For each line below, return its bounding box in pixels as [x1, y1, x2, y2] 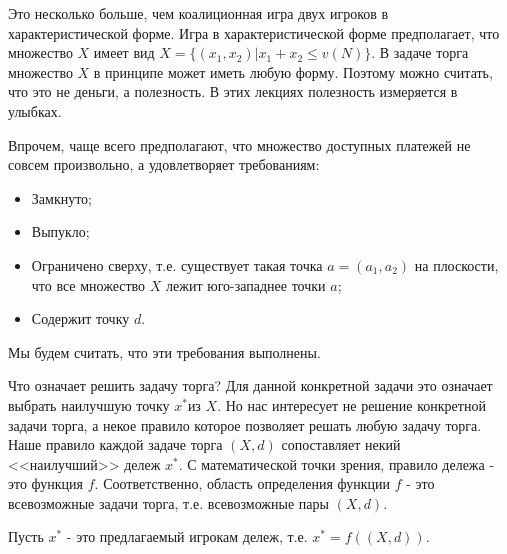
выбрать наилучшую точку [8, 394, 170, 415]
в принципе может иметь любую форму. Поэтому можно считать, [93, 61, 493, 82]
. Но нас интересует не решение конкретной [217, 394, 486, 415]
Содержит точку [31, 308, 130, 329]
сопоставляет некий [281, 434, 401, 455]
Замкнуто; [31, 187, 93, 208]
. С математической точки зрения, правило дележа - [178, 453, 495, 474]
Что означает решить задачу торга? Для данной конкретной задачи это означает [8, 375, 493, 396]
